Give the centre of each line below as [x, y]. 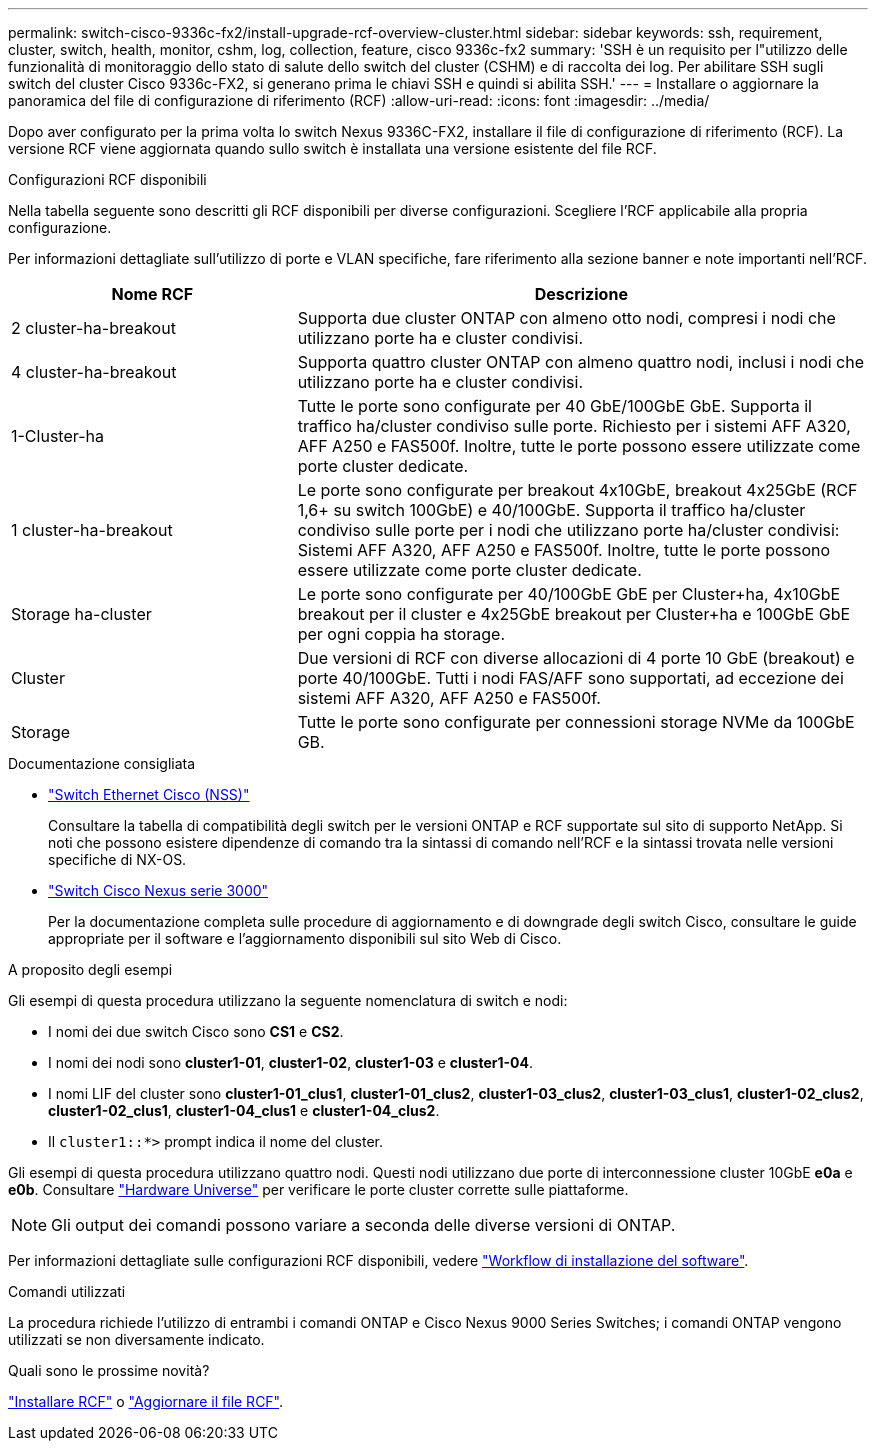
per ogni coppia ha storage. [401, 634]
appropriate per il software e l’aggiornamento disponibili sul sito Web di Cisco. [305, 938]
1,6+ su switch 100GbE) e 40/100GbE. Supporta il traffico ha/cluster [551, 510]
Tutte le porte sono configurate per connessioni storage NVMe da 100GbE [576, 722]
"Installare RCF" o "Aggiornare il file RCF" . [146, 1401]
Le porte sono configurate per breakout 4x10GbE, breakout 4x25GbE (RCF [577, 490]
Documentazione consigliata [102, 763]
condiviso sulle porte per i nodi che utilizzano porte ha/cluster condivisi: [568, 530]
